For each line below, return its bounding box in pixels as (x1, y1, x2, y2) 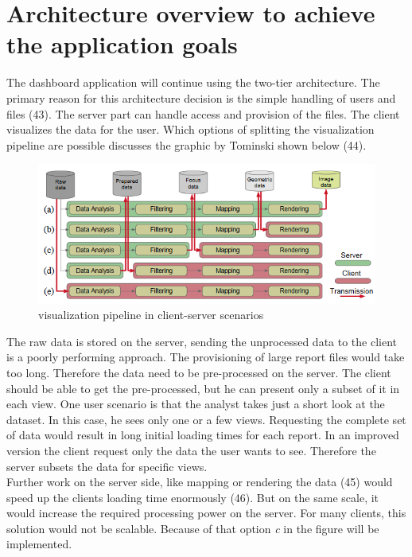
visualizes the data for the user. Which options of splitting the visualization (6, 121, 375, 138)
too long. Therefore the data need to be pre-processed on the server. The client (6, 364, 391, 380)
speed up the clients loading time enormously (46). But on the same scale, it (6, 489, 379, 505)
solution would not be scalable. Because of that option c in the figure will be (6, 520, 379, 536)
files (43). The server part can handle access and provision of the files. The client (6, 105, 400, 122)
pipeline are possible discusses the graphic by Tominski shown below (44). (6, 136, 367, 153)
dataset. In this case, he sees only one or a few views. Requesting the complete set (6, 411, 406, 427)
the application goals (6, 28, 238, 60)
